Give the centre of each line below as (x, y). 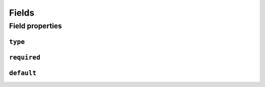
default (23, 73)
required (25, 57)
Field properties (36, 26)
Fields (22, 13)
